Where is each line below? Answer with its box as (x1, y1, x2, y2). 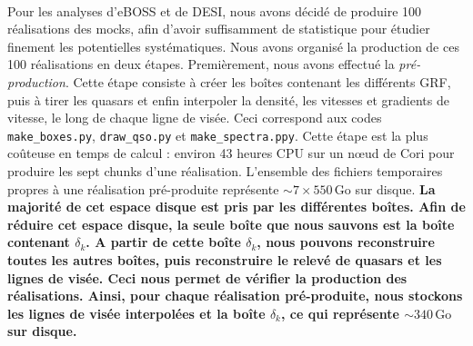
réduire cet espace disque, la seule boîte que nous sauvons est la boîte (7, 214, 455, 233)
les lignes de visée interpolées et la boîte (7, 303, 266, 322)
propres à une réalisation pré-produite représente (7, 179, 279, 198)
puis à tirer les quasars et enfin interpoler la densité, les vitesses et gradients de (7, 90, 449, 109)
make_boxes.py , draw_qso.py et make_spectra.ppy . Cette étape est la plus (7, 125, 428, 144)
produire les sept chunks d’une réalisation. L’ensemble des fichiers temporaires (7, 162, 443, 180)
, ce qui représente (281, 303, 399, 322)
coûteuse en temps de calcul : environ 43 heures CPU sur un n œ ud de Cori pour (7, 143, 455, 163)
